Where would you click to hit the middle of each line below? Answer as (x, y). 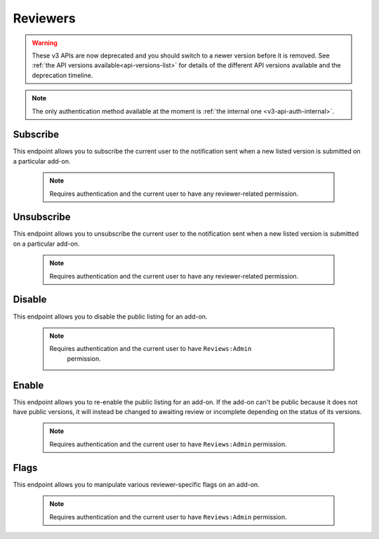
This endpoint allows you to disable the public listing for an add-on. (110, 317)
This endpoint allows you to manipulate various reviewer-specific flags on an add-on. (136, 484)
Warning (45, 43)
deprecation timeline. (62, 75)
